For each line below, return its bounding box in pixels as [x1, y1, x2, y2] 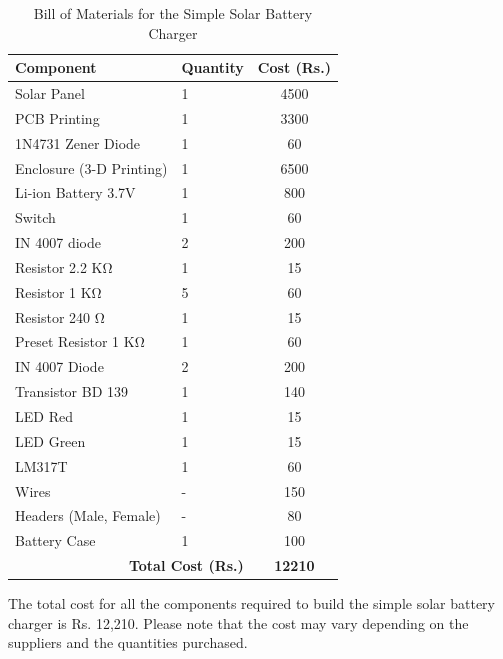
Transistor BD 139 [15, 381, 129, 402]
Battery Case [15, 530, 96, 551]
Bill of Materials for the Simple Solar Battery [33, 3, 313, 23]
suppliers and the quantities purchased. [8, 632, 248, 653]
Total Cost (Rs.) [128, 555, 244, 576]
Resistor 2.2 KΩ [15, 256, 113, 277]
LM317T [15, 455, 68, 476]
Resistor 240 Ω [15, 306, 105, 327]
